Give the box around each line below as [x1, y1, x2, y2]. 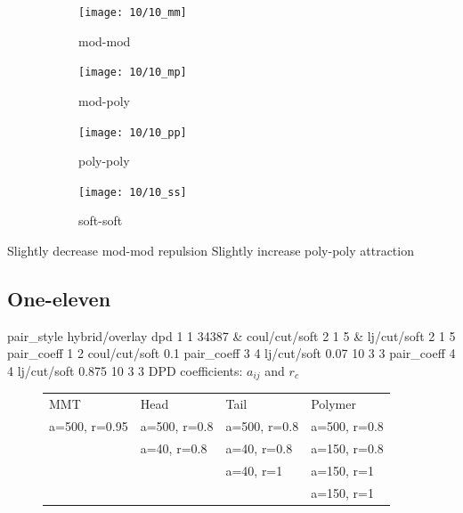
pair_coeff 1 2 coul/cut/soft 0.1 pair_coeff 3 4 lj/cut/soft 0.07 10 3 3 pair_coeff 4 [7, 344, 456, 362]
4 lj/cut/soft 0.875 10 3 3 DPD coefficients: [7, 361, 243, 379]
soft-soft [78, 211, 123, 230]
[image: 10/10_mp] [78, 66, 187, 79]
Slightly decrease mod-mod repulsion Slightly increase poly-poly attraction [7, 241, 414, 259]
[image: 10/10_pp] [78, 126, 187, 139]
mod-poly [78, 91, 130, 110]
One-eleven [7, 284, 111, 312]
